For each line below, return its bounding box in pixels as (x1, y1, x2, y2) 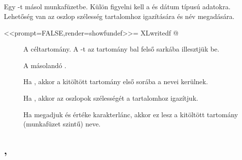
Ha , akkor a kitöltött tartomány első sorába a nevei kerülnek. (23, 76, 208, 87)
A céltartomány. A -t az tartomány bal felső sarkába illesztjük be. (23, 44, 220, 54)
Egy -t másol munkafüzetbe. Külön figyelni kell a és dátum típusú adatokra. (4, 1, 231, 12)
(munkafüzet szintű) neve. (23, 119, 101, 129)
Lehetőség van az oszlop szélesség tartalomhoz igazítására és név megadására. (4, 11, 235, 21)
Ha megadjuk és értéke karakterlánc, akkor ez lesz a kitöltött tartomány (23, 109, 238, 119)
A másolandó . (23, 60, 67, 70)
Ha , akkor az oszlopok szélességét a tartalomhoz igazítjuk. (23, 92, 198, 103)
